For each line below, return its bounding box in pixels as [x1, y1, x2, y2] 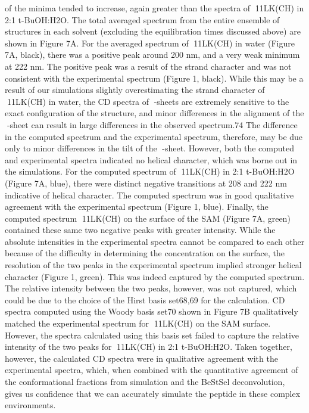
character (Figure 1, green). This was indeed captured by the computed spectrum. [5, 270, 305, 282]
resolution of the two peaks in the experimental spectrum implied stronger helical [5, 259, 302, 271]
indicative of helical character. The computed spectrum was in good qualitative [5, 188, 294, 201]
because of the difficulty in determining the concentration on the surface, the [5, 247, 285, 259]
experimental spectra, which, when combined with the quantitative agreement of [5, 364, 298, 376]
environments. [5, 399, 56, 411]
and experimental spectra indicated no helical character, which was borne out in [5, 153, 298, 166]
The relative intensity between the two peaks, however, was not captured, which [5, 282, 297, 294]
